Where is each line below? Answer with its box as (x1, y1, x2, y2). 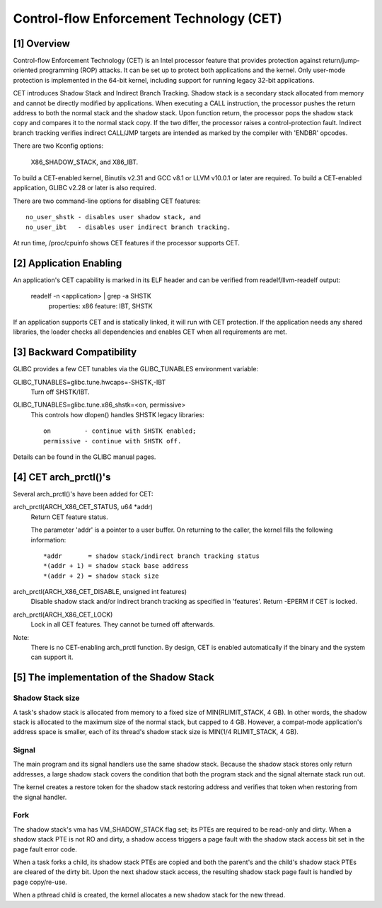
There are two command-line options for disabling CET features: (13, 197, 201, 205)
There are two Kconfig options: (13, 141, 104, 150)
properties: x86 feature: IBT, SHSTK (48, 301, 154, 310)
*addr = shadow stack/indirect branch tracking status (43, 552, 260, 560)
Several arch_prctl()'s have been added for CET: (13, 489, 154, 498)
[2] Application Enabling (13, 257, 122, 269)
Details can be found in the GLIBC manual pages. (13, 453, 156, 461)
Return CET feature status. (30, 513, 109, 521)
